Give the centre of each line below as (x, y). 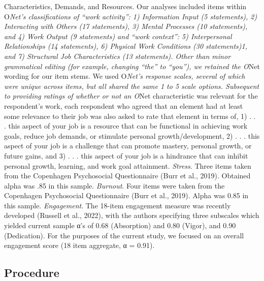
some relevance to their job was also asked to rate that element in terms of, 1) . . (130, 116)
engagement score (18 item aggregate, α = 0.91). (79, 245)
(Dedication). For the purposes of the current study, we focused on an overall (124, 235)
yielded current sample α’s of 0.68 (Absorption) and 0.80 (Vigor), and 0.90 (120, 225)
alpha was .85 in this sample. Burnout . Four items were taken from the (114, 185)
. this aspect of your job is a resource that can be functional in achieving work (126, 126)
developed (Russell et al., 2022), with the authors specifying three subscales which (132, 215)
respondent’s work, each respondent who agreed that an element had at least (124, 105)
